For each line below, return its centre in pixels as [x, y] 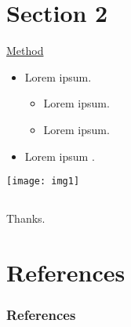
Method [25, 51]
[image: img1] [43, 182]
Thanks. [26, 218]
